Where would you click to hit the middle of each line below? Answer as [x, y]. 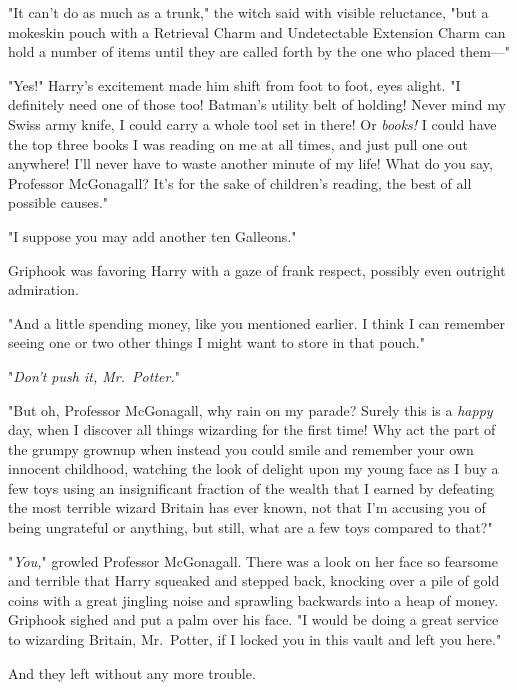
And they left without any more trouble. [132, 672]
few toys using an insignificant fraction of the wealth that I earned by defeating [251, 487]
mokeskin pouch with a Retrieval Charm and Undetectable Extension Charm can [257, 31]
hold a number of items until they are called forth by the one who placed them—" [259, 51]
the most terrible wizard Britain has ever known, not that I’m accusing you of [247, 507]
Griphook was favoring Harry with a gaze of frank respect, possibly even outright [257, 269]
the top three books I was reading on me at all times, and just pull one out [238, 143]
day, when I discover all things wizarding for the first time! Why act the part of [252, 429]
